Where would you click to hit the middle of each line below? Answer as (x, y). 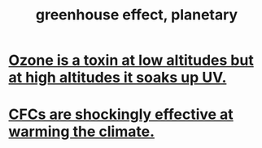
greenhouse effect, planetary (137, 15)
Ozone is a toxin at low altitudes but (131, 60)
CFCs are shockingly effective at (121, 114)
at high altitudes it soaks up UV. (118, 78)
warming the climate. (82, 132)
